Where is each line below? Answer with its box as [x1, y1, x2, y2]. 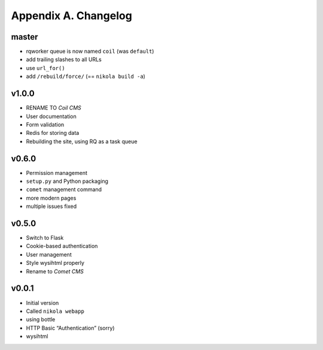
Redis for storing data [26, 129, 80, 137]
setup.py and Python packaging [26, 177, 109, 185]
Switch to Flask [26, 234, 64, 242]
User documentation [26, 113, 77, 120]
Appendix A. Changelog [11, 9, 133, 22]
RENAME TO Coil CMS [26, 104, 82, 111]
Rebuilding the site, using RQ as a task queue [26, 138, 138, 145]
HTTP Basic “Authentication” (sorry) [26, 324, 115, 331]
